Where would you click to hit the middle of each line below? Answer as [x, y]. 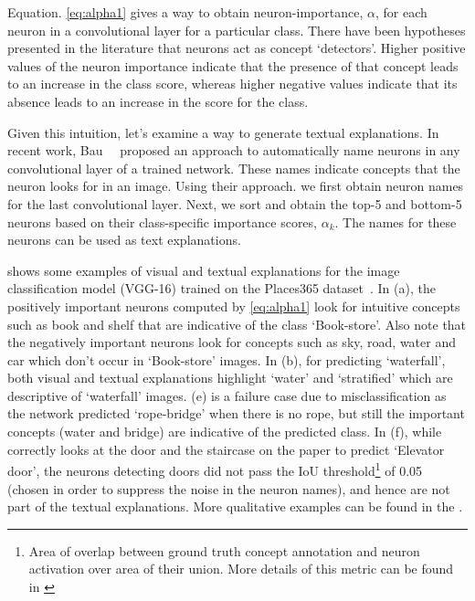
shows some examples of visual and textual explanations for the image [204, 270]
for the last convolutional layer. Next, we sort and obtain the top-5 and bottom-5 [235, 203]
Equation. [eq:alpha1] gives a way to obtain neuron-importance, [185, 12]
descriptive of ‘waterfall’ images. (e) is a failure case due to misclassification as [227, 395]
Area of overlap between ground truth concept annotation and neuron [224, 550]
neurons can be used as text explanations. [124, 240]
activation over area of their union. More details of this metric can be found [241, 569]
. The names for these [396, 221]
